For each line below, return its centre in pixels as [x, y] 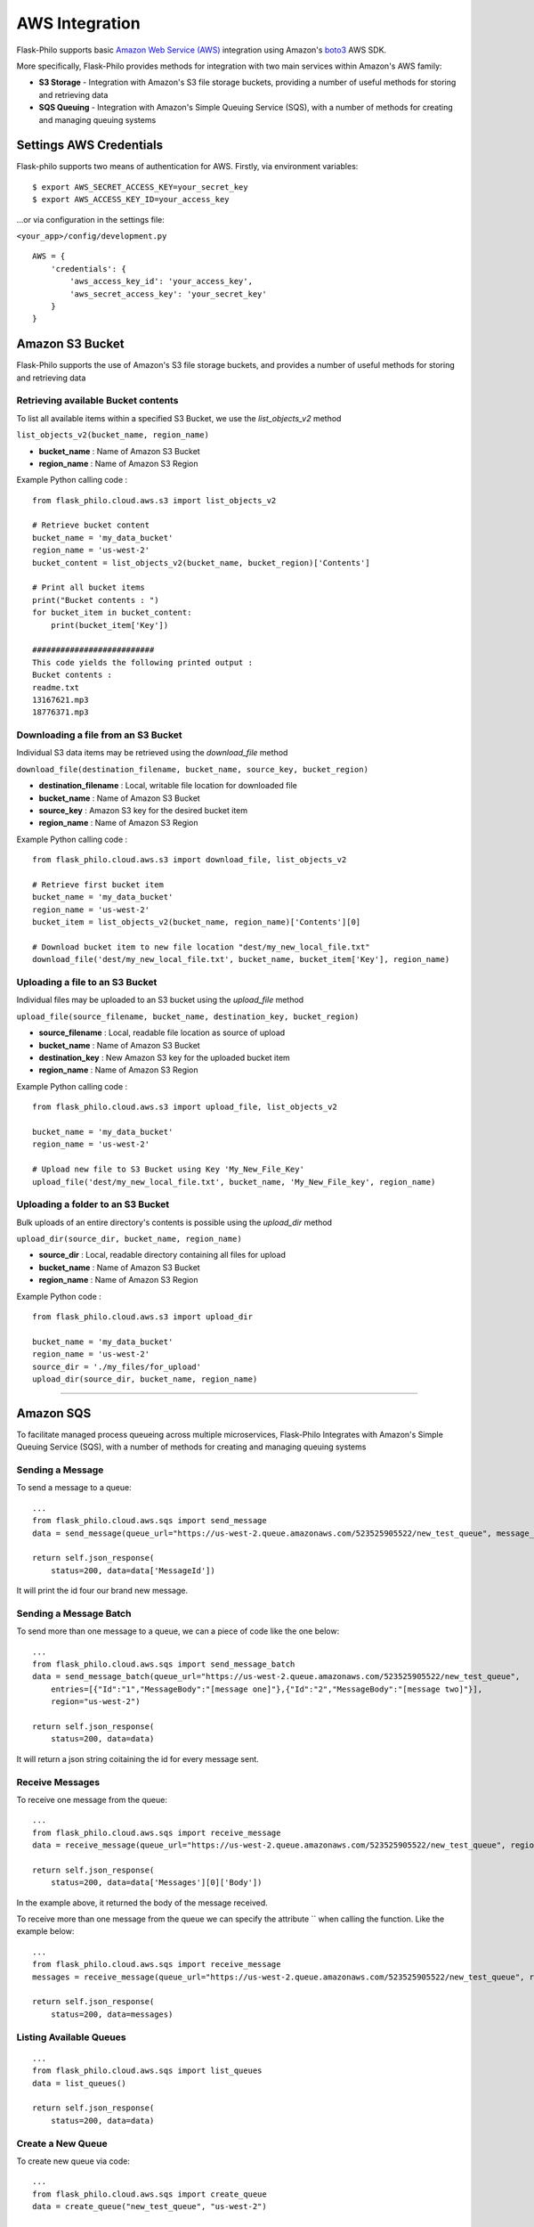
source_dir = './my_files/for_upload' [117, 1366]
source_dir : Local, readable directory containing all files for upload [162, 1255]
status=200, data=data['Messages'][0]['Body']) [156, 1883]
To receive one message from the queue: [92, 1799]
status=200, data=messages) [112, 2014]
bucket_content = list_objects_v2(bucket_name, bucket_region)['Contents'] [201, 563]
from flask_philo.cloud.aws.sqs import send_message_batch [164, 1664]
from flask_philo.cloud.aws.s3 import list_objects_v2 [154, 500]
